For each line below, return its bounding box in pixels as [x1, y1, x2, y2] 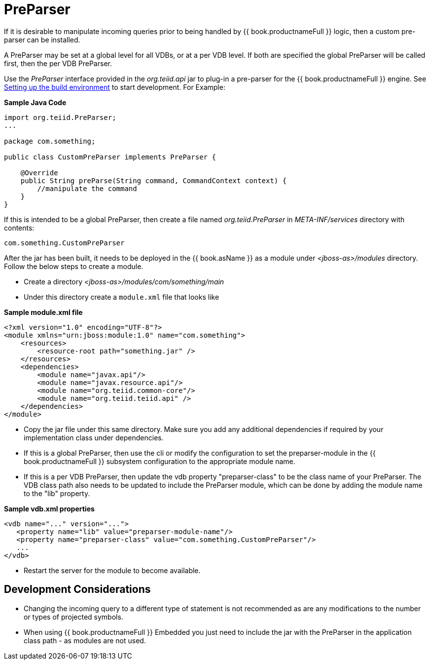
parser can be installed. [4, 35, 80, 44]
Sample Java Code [4, 98, 67, 107]
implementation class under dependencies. [24, 433, 164, 442]
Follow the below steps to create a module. [4, 262, 143, 271]
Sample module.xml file [4, 308, 83, 316]
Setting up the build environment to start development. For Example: [4, 82, 225, 91]
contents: [4, 223, 35, 232]
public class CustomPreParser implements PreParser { [4, 153, 216, 161]
